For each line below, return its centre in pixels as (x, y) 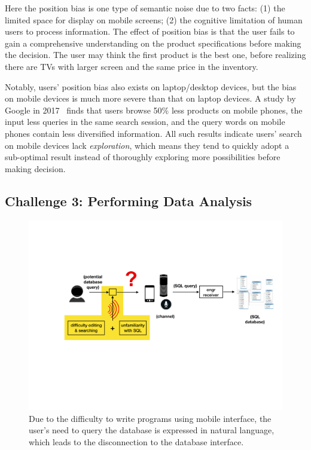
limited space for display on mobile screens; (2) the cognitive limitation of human (154, 19)
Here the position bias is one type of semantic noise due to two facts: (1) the (145, 8)
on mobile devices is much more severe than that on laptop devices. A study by (150, 98)
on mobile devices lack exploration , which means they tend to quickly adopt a (147, 145)
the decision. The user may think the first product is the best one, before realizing (155, 55)
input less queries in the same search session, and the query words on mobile (145, 122)
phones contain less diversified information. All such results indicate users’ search (153, 133)
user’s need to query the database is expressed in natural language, (152, 430)
